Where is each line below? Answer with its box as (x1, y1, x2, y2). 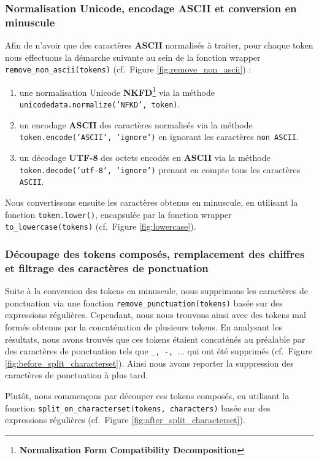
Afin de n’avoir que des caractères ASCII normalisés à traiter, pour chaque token (5, 39, 313, 52)
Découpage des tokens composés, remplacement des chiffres (5, 246, 305, 261)
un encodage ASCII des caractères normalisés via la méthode (19, 118, 253, 131)
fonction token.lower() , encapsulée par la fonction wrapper (5, 208, 232, 220)
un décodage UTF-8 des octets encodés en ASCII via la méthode (19, 151, 271, 164)
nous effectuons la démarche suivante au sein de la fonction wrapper (5, 50, 261, 63)
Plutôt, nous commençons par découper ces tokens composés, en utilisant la (5, 389, 290, 402)
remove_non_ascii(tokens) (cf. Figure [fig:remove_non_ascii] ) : (5, 63, 252, 76)
